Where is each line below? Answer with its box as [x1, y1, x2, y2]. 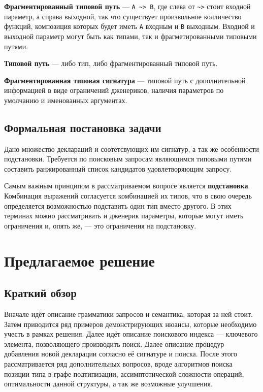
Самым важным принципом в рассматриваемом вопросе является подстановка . [4, 180, 250, 191]
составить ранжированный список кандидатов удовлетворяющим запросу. [4, 163, 232, 174]
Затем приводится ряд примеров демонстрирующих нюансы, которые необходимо [4, 318, 257, 329]
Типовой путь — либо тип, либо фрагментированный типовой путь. [4, 58, 218, 69]
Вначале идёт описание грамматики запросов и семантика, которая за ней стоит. [4, 309, 253, 319]
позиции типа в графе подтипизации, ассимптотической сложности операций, [4, 368, 244, 379]
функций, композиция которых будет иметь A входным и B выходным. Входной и [4, 21, 255, 31]
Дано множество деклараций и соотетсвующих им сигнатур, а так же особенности [4, 143, 259, 154]
